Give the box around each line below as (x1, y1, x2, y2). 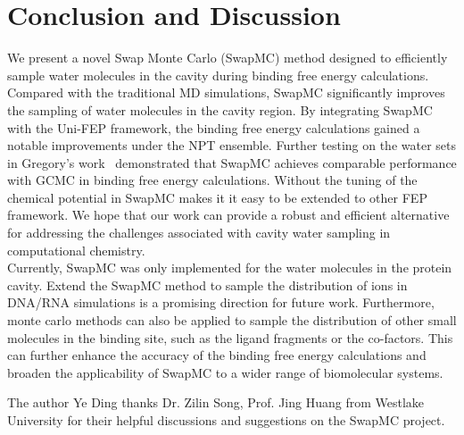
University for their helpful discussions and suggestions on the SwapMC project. (7, 411, 445, 429)
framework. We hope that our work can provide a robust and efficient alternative (7, 205, 450, 224)
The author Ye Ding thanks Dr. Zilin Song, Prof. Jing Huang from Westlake (7, 393, 425, 412)
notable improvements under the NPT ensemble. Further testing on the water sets (7, 136, 456, 155)
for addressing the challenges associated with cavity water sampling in (7, 223, 391, 242)
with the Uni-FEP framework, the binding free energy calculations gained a (7, 118, 420, 137)
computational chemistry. (7, 240, 145, 259)
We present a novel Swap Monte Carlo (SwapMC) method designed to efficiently (7, 48, 448, 67)
